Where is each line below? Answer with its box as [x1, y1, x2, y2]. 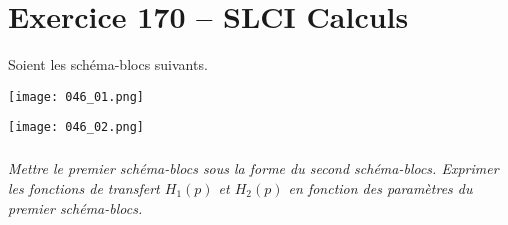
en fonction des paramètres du [288, 178, 473, 198]
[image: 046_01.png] [8, 89, 145, 104]
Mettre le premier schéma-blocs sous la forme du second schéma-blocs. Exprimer [8, 158, 499, 179]
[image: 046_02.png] [8, 120, 145, 135]
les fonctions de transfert [8, 178, 160, 198]
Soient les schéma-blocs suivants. [8, 54, 208, 75]
